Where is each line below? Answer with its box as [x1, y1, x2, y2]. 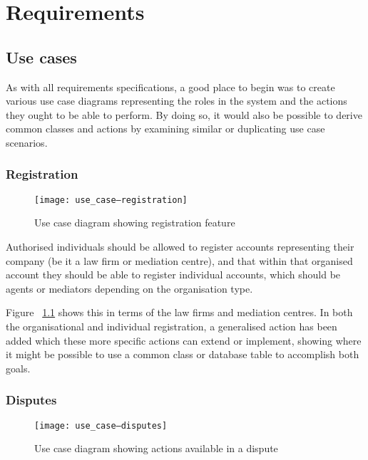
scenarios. [6, 135, 48, 150]
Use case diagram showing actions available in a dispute [34, 441, 278, 456]
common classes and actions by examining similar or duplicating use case [6, 121, 325, 136]
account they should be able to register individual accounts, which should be [6, 267, 341, 282]
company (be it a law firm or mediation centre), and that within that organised [6, 253, 353, 268]
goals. [6, 360, 31, 375]
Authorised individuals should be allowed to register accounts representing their [6, 239, 354, 254]
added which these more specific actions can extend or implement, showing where [6, 333, 362, 347]
